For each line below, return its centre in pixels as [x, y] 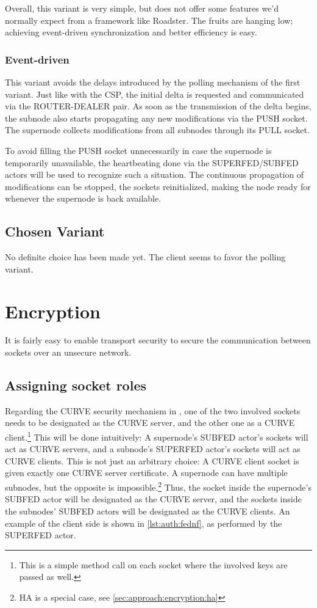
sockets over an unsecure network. [68, 352]
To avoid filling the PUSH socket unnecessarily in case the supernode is [138, 150]
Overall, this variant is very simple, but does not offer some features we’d [142, 8]
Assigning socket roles [76, 385]
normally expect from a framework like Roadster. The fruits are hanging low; [149, 20]
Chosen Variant [55, 231]
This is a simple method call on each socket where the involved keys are [153, 564]
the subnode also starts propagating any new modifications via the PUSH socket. [156, 118]
